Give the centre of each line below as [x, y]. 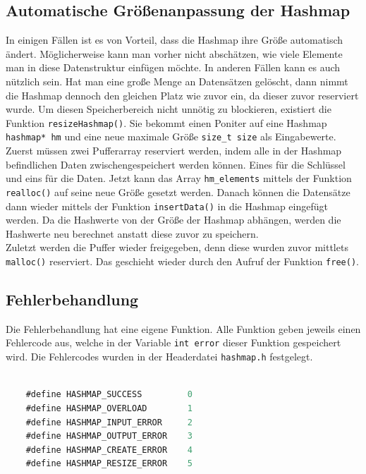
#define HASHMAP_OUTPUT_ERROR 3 [109, 436]
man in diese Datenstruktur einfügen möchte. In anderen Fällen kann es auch [173, 67]
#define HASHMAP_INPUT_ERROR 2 [109, 422]
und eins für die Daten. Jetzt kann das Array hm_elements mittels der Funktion [179, 178]
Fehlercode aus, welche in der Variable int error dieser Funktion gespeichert [173, 342]
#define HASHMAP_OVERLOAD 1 [109, 408]
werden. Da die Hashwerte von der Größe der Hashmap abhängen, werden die [173, 220]
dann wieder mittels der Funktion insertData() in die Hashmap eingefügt [167, 206]
